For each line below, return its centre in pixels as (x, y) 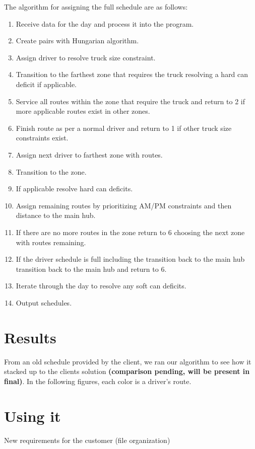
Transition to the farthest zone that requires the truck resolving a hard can (132, 74)
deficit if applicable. (46, 84)
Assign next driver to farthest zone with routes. (89, 154)
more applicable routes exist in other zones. (83, 111)
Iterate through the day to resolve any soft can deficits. (101, 286)
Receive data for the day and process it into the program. (105, 23)
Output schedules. (44, 302)
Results (30, 337)
